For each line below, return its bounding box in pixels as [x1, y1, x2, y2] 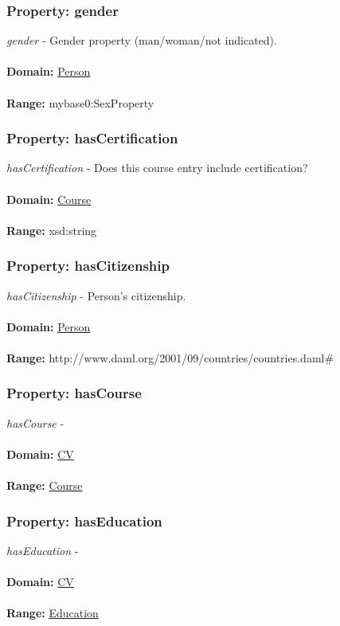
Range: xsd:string [6, 221, 97, 238]
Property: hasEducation [6, 511, 162, 530]
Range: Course [6, 477, 83, 494]
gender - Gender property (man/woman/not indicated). [6, 32, 277, 49]
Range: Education [6, 604, 99, 621]
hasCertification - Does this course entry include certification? [6, 159, 308, 176]
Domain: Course [6, 190, 92, 207]
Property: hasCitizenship [6, 256, 170, 276]
